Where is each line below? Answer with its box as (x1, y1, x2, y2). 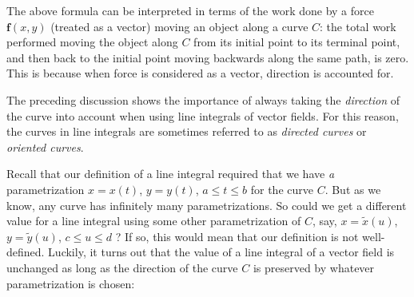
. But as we (324, 180, 381, 197)
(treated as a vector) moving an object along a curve (50, 18, 309, 34)
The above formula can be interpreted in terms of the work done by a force (6, 2, 374, 18)
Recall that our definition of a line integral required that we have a (6, 165, 335, 182)
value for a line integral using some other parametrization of (6, 212, 301, 229)
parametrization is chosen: (6, 275, 135, 291)
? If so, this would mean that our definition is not (115, 228, 359, 244)
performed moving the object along (6, 34, 178, 50)
